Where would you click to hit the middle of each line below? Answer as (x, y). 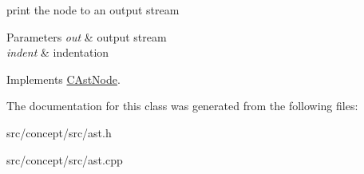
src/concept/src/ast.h (59, 132)
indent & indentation (58, 52)
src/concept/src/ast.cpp (65, 159)
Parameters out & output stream (87, 36)
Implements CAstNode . (63, 79)
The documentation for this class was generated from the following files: (182, 106)
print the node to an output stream (93, 10)
